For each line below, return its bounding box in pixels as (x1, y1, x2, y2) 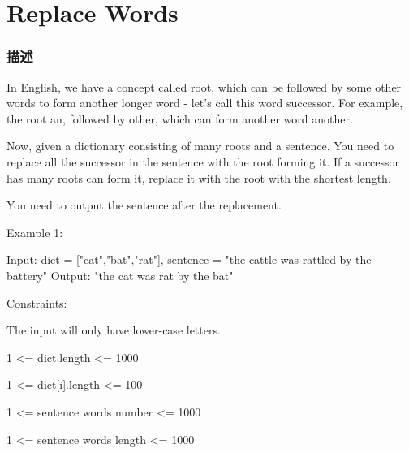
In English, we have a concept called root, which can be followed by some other (6, 78, 402, 95)
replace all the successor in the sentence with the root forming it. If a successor (6, 153, 400, 170)
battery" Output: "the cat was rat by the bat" (6, 266, 234, 283)
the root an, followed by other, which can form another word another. (6, 110, 353, 127)
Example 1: (6, 223, 63, 240)
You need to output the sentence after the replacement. (6, 196, 282, 214)
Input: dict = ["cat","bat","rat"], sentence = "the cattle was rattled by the (6, 251, 372, 268)
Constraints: (6, 294, 67, 311)
